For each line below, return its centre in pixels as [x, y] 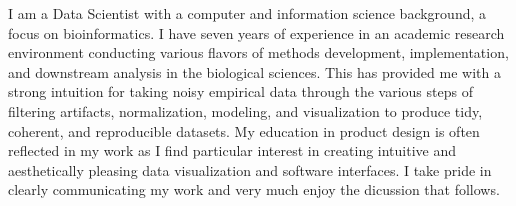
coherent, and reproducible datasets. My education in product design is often [244, 130]
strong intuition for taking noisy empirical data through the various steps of [240, 91]
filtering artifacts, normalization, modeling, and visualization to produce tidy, [245, 110]
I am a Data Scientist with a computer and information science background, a [247, 13]
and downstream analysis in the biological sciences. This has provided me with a [254, 71]
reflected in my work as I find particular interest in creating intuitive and [232, 150]
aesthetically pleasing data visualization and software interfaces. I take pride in [250, 169]
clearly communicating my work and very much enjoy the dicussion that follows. [254, 189]
